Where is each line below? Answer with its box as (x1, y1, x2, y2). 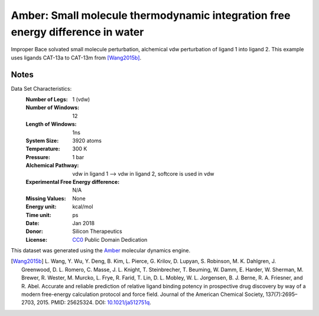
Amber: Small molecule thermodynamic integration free (11, 9, 291, 22)
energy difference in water (11, 25, 144, 38)
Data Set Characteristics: (11, 85, 72, 92)
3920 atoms (72, 137, 102, 144)
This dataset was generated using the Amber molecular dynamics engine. (11, 247, 191, 254)
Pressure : (25, 153, 50, 160)
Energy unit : (25, 203, 57, 210)
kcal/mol (72, 203, 93, 210)
